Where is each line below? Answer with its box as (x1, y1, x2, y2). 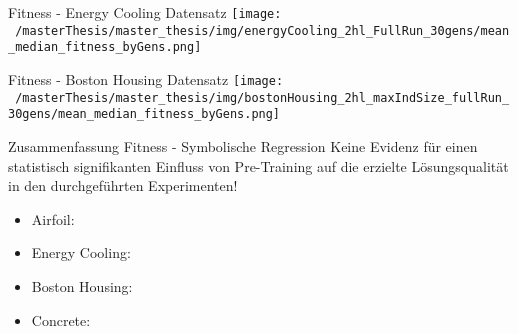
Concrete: (31, 309, 91, 330)
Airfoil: (31, 208, 75, 229)
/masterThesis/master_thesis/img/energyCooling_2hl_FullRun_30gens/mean (15, 23, 510, 38)
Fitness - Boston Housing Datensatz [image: (8, 68, 284, 89)
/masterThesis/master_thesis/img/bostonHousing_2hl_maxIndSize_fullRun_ (15, 90, 510, 105)
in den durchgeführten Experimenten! (8, 175, 238, 196)
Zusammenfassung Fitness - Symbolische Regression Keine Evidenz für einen (8, 135, 478, 156)
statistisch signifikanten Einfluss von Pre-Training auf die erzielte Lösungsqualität (8, 155, 509, 176)
